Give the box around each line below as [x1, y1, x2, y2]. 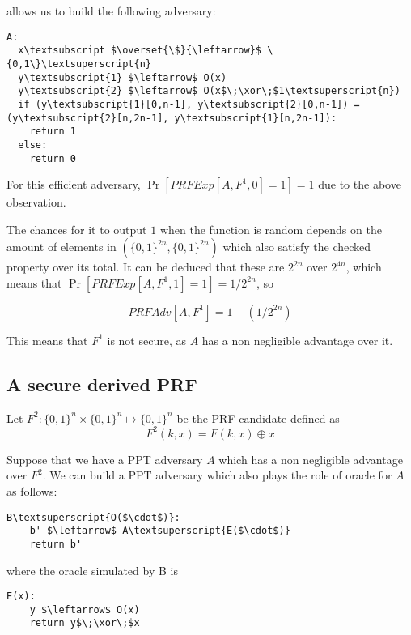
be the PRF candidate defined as [176, 409, 340, 426]
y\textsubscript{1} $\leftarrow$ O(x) [18, 71, 227, 83]
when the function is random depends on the [159, 220, 382, 237]
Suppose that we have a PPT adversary [6, 450, 203, 467]
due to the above [318, 176, 401, 193]
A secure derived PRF [6, 371, 197, 396]
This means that [6, 331, 88, 348]
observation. [6, 194, 66, 211]
